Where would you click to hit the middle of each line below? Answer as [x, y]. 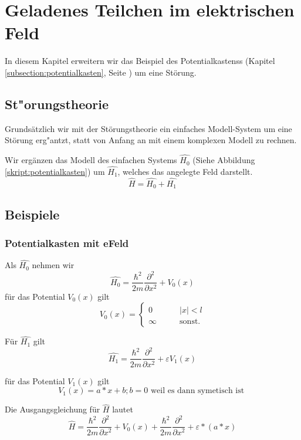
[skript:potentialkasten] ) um [55, 171]
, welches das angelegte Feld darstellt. [185, 171]
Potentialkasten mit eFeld [67, 243]
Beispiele [32, 214]
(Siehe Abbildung [224, 160]
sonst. [190, 321]
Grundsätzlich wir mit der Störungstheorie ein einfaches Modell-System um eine [148, 128]
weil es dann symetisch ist [197, 391]
